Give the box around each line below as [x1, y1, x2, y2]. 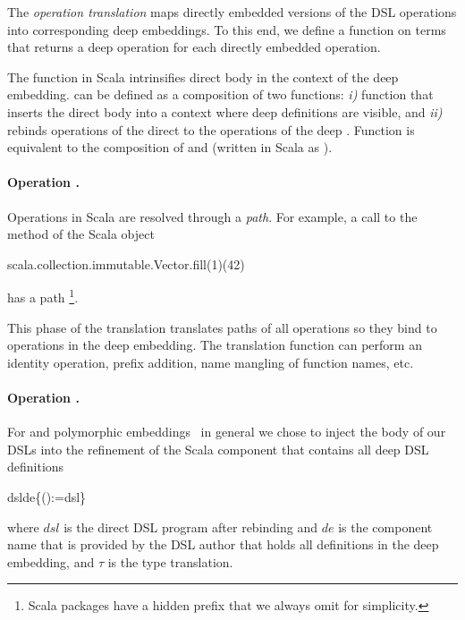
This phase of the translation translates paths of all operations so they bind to [7, 318, 437, 336]
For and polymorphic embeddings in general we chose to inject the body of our [7, 422, 446, 441]
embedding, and [7, 552, 95, 571]
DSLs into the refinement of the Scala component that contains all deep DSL [7, 439, 429, 458]
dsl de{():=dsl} [7, 487, 87, 505]
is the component [338, 517, 433, 536]
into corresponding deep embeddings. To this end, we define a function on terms [7, 20, 446, 38]
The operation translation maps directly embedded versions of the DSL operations [7, 3, 457, 21]
